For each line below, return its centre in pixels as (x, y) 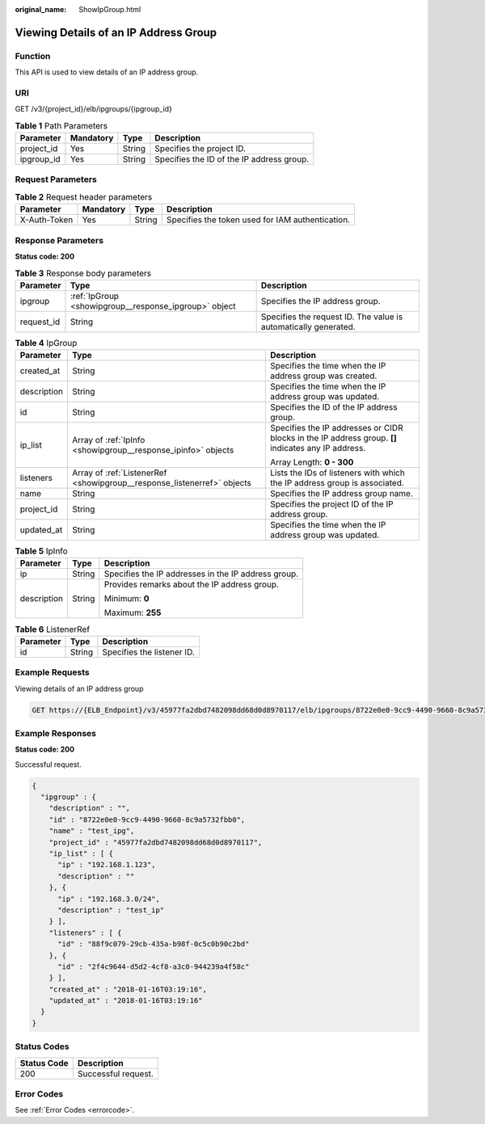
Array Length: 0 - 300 (312, 462)
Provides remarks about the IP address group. (191, 584)
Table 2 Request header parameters (84, 197)
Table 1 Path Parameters (61, 125)
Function (33, 56)
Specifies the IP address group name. (342, 494)
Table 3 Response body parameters (83, 273)
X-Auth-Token (46, 220)
